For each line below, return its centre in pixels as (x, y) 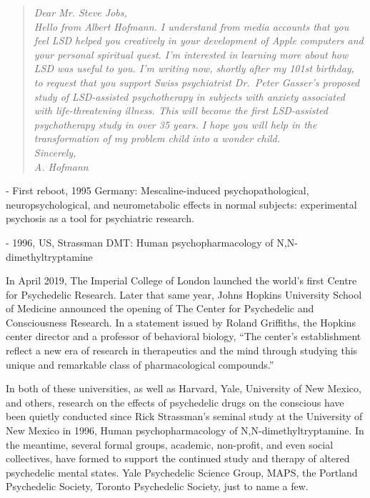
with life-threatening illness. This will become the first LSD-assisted (181, 110)
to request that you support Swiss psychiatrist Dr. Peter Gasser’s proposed (197, 82)
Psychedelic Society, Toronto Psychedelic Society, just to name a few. (157, 486)
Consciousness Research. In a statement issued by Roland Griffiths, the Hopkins (181, 322)
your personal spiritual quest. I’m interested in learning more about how (191, 54)
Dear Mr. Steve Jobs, (80, 12)
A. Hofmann (61, 166)
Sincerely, (55, 152)
